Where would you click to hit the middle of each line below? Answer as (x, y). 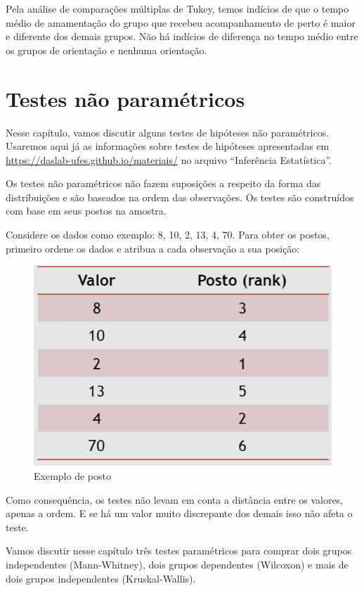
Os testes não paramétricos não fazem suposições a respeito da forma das (163, 183)
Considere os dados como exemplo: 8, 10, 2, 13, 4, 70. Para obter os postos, (168, 235)
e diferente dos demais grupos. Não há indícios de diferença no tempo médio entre (182, 36)
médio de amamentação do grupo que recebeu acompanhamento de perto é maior (181, 22)
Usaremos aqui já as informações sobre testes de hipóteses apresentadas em (168, 146)
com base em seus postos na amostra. (86, 211)
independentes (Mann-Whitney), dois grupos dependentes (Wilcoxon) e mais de (177, 564)
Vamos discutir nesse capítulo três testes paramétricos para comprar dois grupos (179, 551)
